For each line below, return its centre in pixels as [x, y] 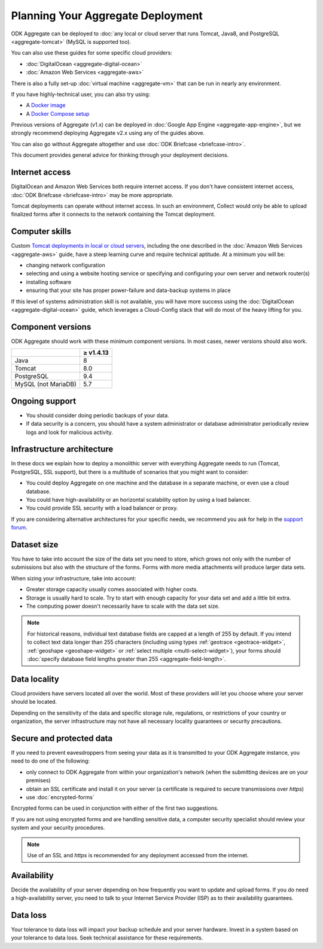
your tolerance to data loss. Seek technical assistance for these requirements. [107, 938]
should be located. [34, 702]
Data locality [35, 679]
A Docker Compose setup [58, 113]
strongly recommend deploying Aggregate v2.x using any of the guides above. [108, 133]
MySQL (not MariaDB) [46, 384]
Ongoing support [44, 401]
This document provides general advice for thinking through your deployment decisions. [120, 155]
